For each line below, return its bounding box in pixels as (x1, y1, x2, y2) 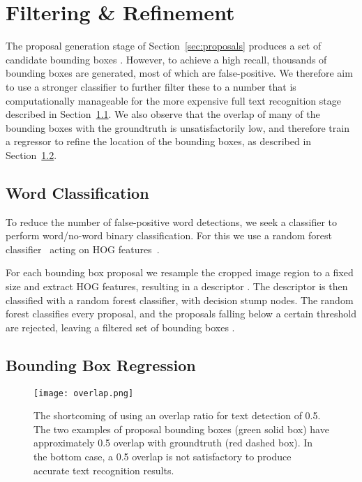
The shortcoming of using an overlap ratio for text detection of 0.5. (33, 408, 321, 423)
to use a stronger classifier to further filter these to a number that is (6, 79, 296, 93)
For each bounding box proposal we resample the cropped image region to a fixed (6, 265, 354, 280)
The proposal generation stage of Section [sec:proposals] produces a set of (6, 38, 322, 53)
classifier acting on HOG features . (6, 241, 160, 256)
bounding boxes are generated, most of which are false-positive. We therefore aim (6, 66, 353, 80)
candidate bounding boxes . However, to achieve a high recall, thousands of (6, 52, 327, 66)
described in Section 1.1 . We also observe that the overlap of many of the (6, 107, 320, 121)
